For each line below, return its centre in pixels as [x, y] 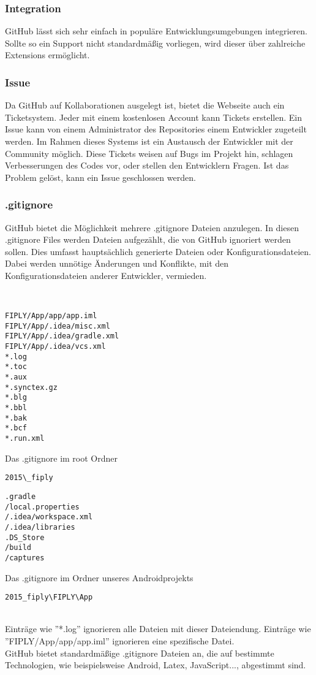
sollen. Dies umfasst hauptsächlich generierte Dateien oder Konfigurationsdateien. [158, 251]
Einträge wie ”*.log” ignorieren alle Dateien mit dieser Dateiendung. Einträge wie [158, 629]
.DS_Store [25, 537]
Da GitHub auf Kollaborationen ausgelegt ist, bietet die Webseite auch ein [145, 105]
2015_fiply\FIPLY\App [49, 597]
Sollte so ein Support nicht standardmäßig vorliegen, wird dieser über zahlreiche [155, 43]
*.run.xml [25, 439]
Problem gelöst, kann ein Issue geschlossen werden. [100, 177]
